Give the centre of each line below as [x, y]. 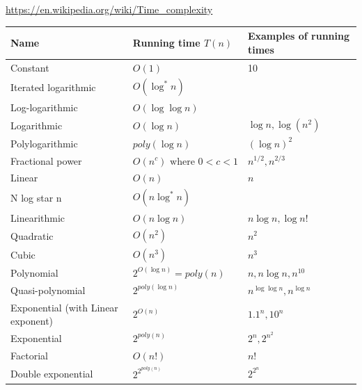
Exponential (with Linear [64, 307]
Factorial [29, 355]
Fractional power [46, 160]
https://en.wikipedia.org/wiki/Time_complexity [109, 9]
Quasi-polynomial [48, 290]
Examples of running [298, 36]
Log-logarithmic [44, 107]
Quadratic [32, 235]
